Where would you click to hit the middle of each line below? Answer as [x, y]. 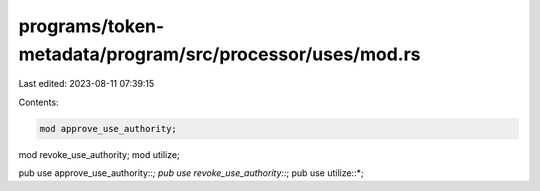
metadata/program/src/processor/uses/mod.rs [219, 54]
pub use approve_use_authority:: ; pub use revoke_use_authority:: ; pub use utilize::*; [191, 173]
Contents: [38, 102]
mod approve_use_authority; [108, 128]
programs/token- [91, 26]
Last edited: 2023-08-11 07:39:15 [86, 84]
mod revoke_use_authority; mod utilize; [99, 154]
